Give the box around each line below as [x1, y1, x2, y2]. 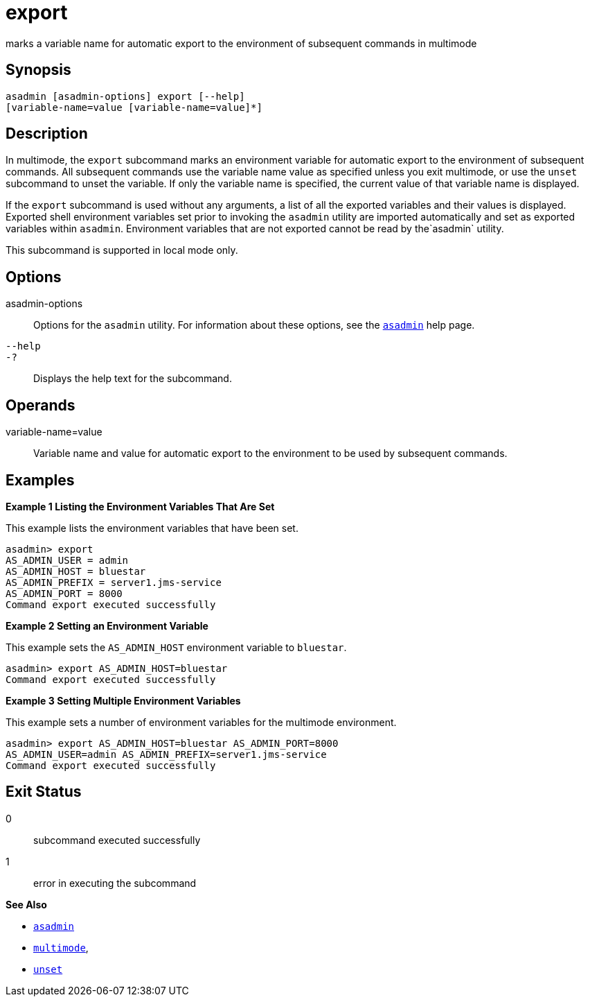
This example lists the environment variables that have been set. [6, 521, 298, 534]
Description [6, 125, 88, 143]
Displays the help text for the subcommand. [33, 372, 232, 385]
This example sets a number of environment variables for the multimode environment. [6, 716, 397, 728]
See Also [6, 898, 47, 910]
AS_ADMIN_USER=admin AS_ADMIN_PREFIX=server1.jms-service [6, 748, 327, 760]
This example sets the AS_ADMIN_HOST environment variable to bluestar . [6, 641, 347, 653]
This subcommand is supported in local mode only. [6, 244, 238, 257]
